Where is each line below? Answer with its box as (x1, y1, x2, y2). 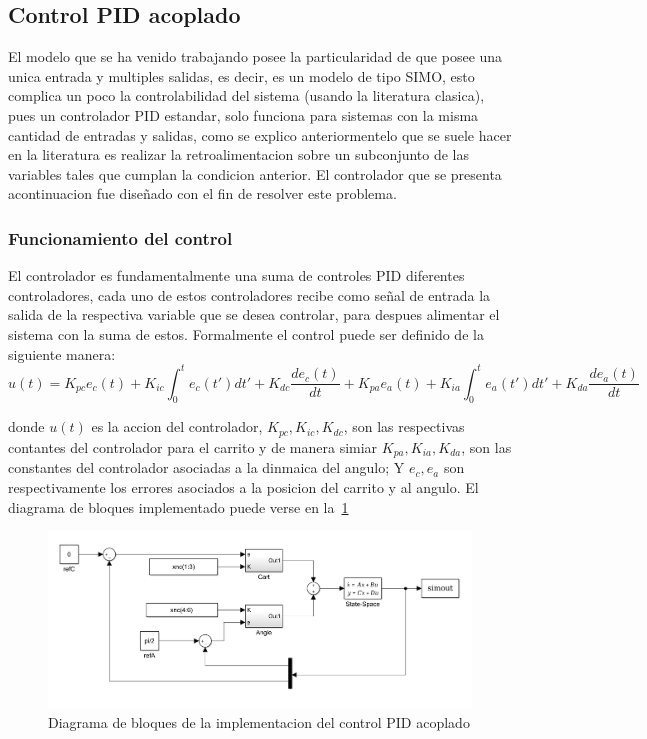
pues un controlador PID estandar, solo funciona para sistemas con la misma (8, 104, 479, 125)
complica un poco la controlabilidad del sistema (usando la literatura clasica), (8, 85, 485, 106)
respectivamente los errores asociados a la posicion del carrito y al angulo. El (8, 476, 479, 497)
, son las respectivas (343, 416, 465, 437)
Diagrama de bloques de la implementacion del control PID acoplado (48, 711, 470, 732)
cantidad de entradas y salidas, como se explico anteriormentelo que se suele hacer (8, 124, 512, 145)
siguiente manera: (8, 343, 116, 364)
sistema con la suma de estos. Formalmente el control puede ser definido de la (8, 323, 484, 344)
